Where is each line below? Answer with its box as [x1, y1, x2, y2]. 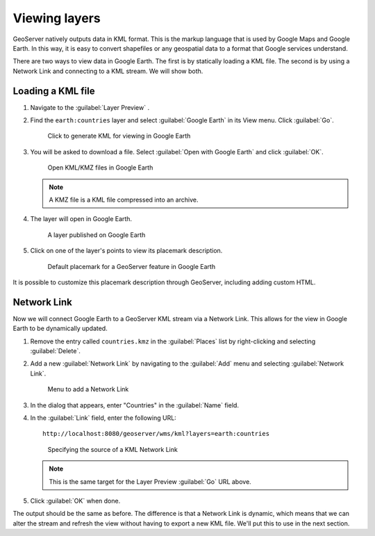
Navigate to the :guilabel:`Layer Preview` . [30, 103, 149, 111]
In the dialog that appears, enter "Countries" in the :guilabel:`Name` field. [30, 400, 240, 409]
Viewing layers [12, 10, 101, 26]
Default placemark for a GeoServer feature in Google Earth [47, 262, 215, 270]
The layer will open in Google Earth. [30, 215, 132, 223]
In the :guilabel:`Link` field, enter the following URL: [30, 414, 176, 422]
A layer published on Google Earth [47, 230, 146, 239]
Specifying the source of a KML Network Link [47, 445, 178, 453]
